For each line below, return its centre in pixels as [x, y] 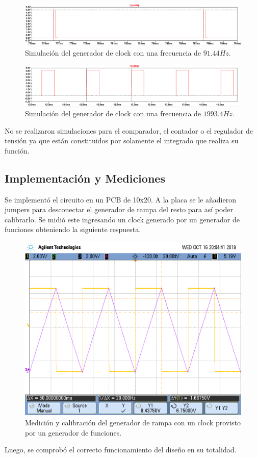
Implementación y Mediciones [85, 178]
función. [17, 150]
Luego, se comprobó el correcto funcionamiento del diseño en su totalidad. [121, 450]
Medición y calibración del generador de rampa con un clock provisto [133, 422]
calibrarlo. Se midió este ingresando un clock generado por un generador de [122, 219]
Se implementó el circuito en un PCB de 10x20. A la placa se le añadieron [120, 199]
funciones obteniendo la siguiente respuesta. [73, 229]
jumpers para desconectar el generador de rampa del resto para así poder [119, 209]
